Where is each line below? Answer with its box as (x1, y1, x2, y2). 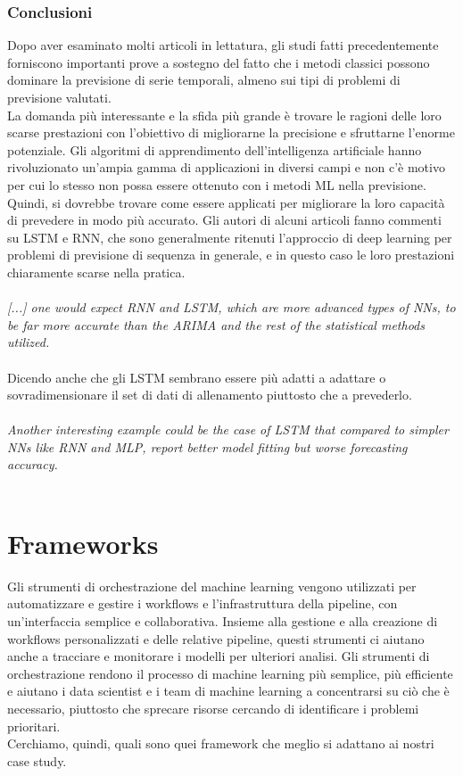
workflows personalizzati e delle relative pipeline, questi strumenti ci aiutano (7, 629, 425, 648)
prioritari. (7, 716, 61, 735)
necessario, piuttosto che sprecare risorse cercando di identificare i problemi (7, 698, 419, 717)
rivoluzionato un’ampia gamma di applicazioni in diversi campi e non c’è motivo (7, 158, 445, 177)
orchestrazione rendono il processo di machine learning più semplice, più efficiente (7, 664, 453, 682)
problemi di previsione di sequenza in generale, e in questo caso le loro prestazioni (7, 245, 455, 264)
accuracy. (7, 455, 58, 474)
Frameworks (7, 524, 159, 561)
